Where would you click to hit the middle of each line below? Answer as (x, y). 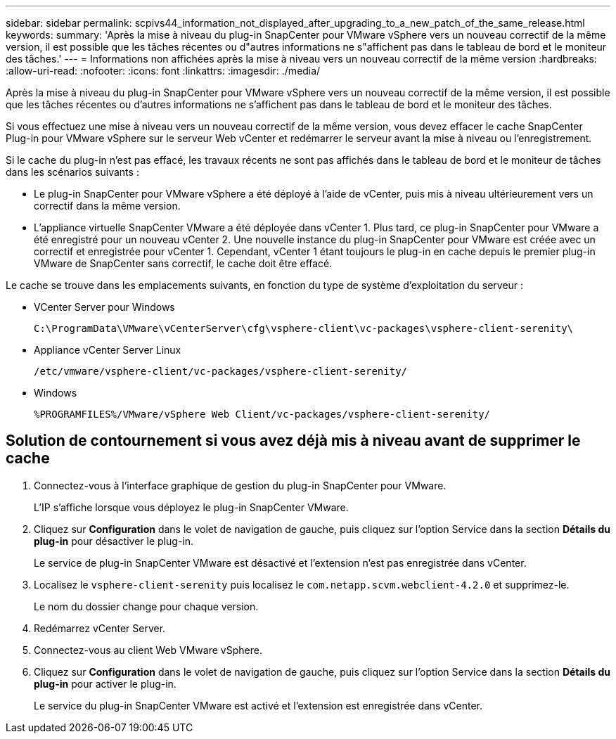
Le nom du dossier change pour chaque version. (146, 606)
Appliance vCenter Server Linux (108, 350)
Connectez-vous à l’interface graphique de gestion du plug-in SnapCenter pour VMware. (240, 485)
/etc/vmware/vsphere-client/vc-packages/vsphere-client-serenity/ (221, 371)
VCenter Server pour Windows (104, 307)
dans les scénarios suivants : (72, 172)
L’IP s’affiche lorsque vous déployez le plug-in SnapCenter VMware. (191, 507)
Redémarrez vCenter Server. (100, 628)
